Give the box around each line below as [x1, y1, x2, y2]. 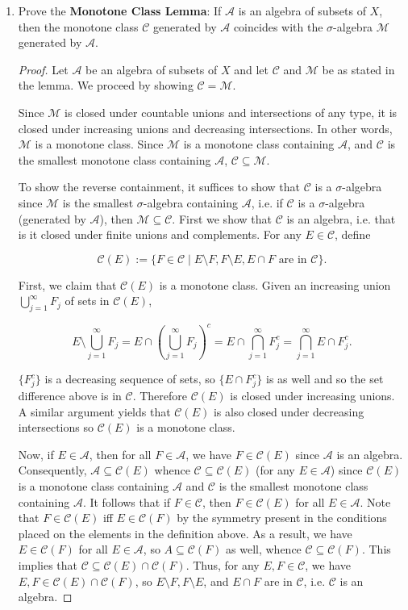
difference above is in [18, 387, 122, 404]
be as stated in [322, 61, 395, 77]
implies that [18, 557, 77, 573]
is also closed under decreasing [213, 403, 364, 420]
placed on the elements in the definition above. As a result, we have [18, 524, 352, 541]
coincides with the [233, 18, 323, 35]
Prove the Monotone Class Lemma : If [18, 2, 222, 19]
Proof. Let [18, 61, 69, 77]
